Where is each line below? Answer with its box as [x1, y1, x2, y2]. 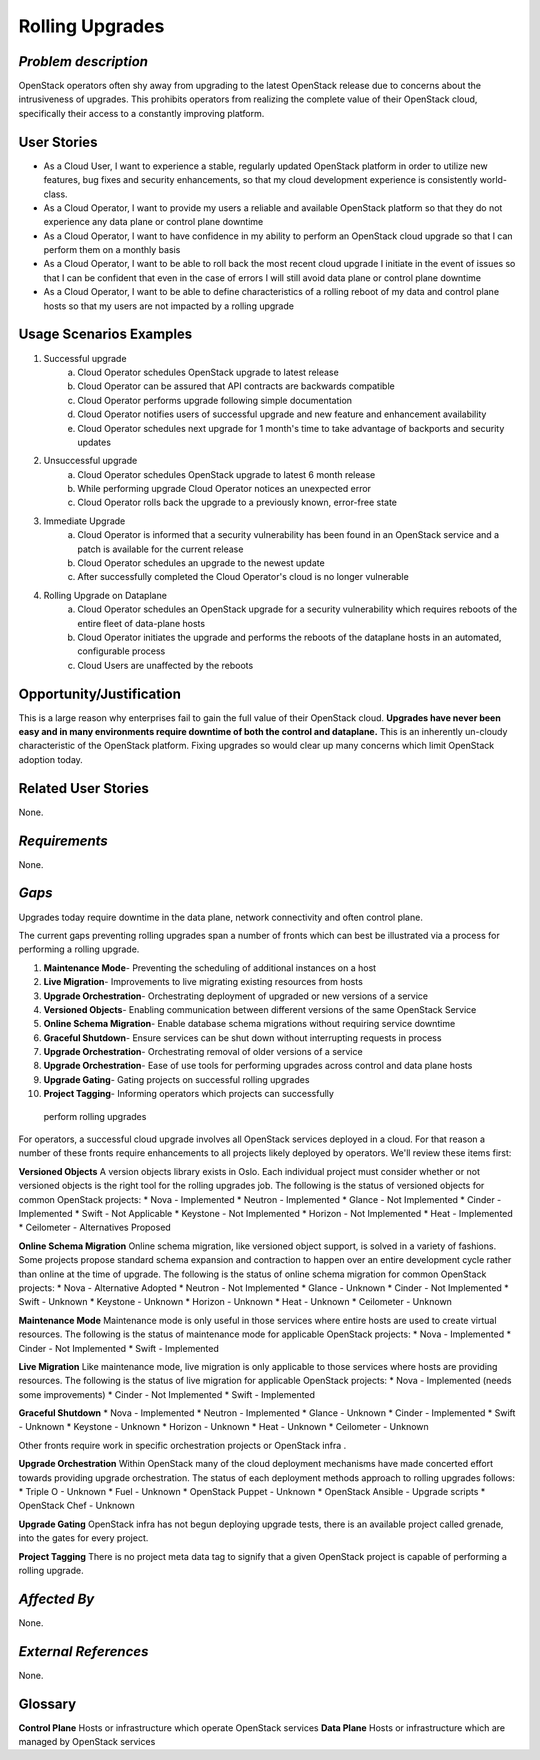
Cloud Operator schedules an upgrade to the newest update [77, 557, 325, 569]
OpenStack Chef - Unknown [18, 1500, 135, 1512]
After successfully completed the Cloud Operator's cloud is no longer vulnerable [77, 571, 409, 583]
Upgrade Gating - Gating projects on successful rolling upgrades [43, 1073, 310, 1085]
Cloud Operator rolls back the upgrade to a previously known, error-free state [77, 496, 398, 509]
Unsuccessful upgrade [43, 455, 138, 467]
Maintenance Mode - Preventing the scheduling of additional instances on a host [43, 961, 377, 974]
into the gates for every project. [18, 1532, 149, 1544]
